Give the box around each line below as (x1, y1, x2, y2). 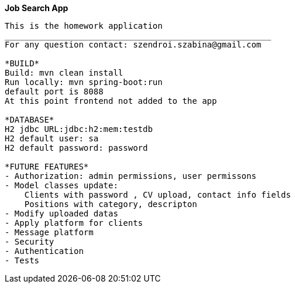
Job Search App (5, 3, 68, 13)
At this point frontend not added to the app (5, 96, 217, 106)
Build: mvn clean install (5, 68, 124, 77)
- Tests (5, 256, 40, 265)
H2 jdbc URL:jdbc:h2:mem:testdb (5, 124, 153, 134)
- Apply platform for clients (5, 218, 143, 228)
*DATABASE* (5, 115, 54, 124)
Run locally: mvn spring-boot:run (5, 77, 163, 87)
